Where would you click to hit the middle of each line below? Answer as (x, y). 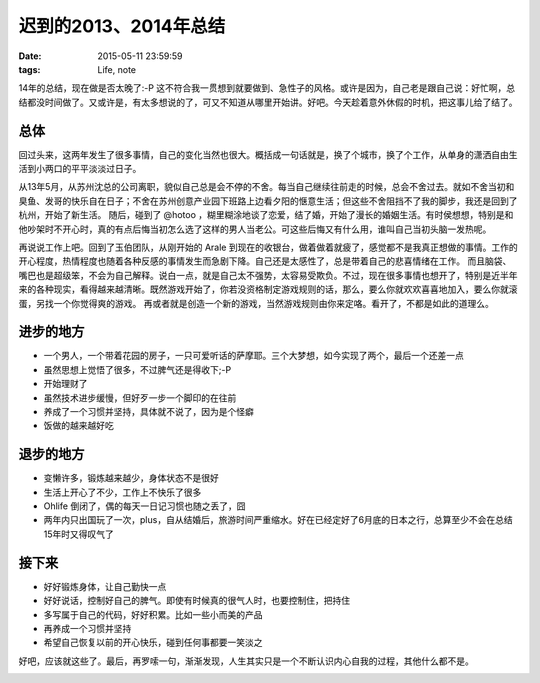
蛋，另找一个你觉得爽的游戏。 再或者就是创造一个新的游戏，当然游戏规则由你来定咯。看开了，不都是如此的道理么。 (256, 303)
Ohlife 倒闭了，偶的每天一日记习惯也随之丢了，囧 (144, 506)
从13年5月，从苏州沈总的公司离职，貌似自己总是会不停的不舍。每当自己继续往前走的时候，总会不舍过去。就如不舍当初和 (266, 187)
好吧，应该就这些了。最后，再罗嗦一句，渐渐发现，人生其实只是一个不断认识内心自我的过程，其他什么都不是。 (246, 661)
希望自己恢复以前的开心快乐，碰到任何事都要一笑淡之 (153, 642)
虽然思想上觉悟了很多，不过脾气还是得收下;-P (137, 369)
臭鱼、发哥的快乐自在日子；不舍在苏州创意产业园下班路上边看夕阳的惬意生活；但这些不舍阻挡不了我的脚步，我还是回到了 (268, 201)
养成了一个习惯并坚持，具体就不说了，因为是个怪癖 (148, 411)
